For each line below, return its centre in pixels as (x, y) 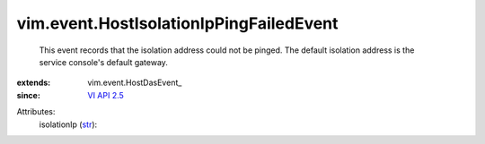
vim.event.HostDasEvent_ (135, 83)
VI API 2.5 (106, 95)
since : (28, 95)
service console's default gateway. (103, 62)
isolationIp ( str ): (68, 124)
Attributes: (36, 112)
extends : (34, 83)
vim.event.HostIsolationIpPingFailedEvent (177, 23)
